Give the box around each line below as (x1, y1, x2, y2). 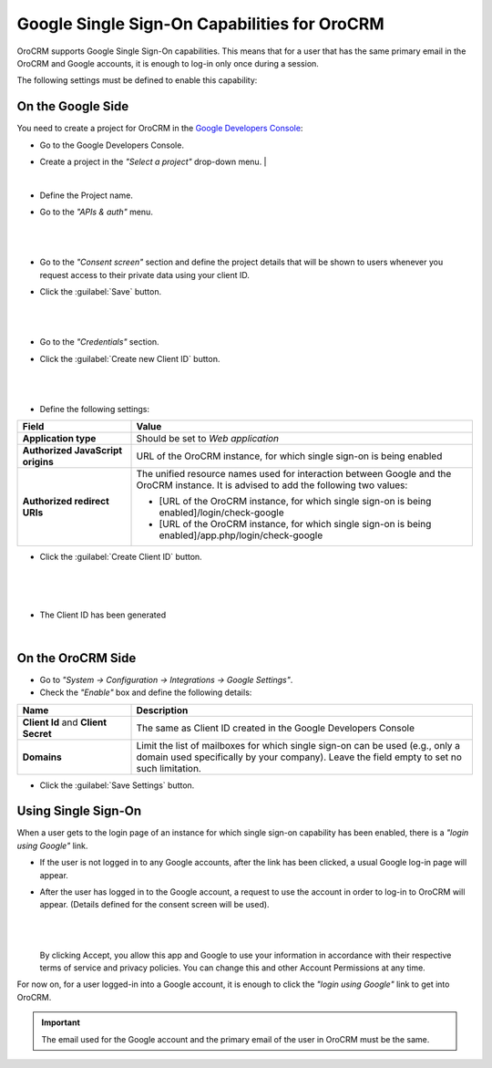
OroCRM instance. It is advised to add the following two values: (136, 479, 408, 492)
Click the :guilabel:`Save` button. (39, 286, 162, 297)
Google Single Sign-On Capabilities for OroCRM (16, 14, 384, 34)
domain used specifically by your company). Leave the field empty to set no (136, 751, 462, 763)
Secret (22, 727, 52, 740)
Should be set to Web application (136, 432, 280, 445)
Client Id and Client (22, 716, 108, 729)
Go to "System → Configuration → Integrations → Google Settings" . (39, 674, 293, 685)
